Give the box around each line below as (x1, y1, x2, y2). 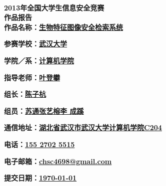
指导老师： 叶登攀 (4, 72, 60, 82)
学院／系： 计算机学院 (4, 55, 74, 65)
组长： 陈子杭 (4, 89, 46, 99)
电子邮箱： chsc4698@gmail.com (4, 156, 112, 166)
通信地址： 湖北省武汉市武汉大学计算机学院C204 (4, 122, 162, 133)
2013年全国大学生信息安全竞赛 (4, 2, 104, 12)
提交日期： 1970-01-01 (4, 173, 77, 183)
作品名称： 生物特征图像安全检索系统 (4, 21, 123, 32)
